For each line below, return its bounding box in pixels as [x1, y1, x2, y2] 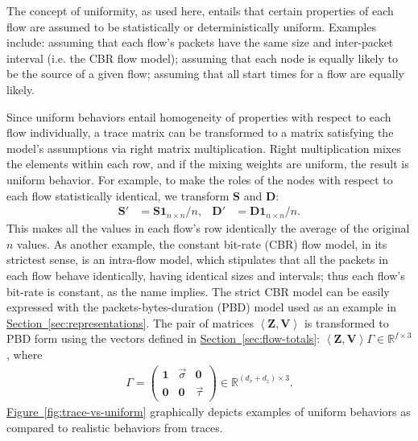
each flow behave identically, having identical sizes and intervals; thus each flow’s [6, 266, 405, 283]
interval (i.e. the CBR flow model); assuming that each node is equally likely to [6, 49, 398, 66]
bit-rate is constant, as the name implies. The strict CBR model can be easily [6, 282, 390, 299]
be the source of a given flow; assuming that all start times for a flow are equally [6, 65, 405, 82]
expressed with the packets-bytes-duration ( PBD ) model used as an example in [6, 299, 397, 315]
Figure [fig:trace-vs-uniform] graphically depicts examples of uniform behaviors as [6, 403, 411, 419]
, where [6, 345, 43, 362]
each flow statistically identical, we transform [6, 187, 230, 204]
